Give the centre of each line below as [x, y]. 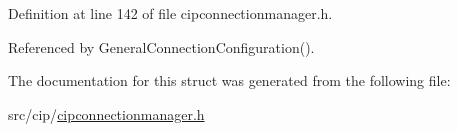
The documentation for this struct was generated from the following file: [229, 80]
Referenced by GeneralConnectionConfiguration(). [161, 46]
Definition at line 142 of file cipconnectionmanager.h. [170, 13]
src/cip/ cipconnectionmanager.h [106, 113]
